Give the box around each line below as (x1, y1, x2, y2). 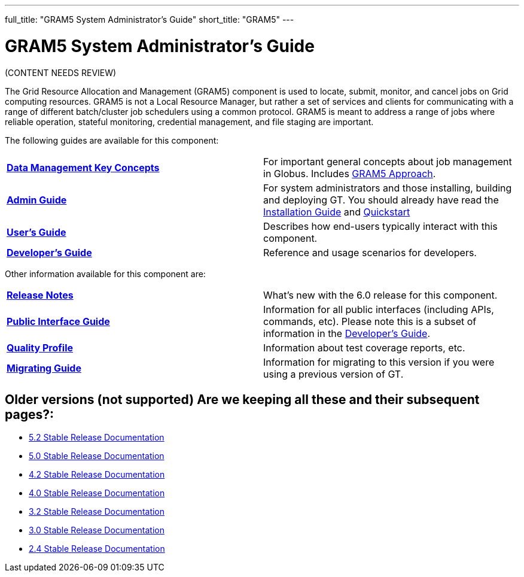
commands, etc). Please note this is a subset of (263, 315, 477, 327)
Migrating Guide (7, 362, 81, 374)
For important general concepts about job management (263, 155, 512, 168)
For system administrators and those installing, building (263, 181, 512, 194)
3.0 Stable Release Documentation (29, 525, 164, 536)
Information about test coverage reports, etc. (263, 341, 465, 354)
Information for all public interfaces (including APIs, (263, 303, 494, 315)
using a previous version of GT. (263, 368, 404, 380)
